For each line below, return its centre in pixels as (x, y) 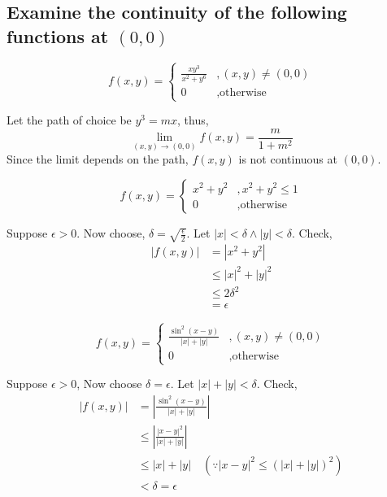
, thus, (193, 120)
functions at (58, 35)
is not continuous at (288, 159)
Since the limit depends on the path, (98, 159)
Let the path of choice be (69, 120)
